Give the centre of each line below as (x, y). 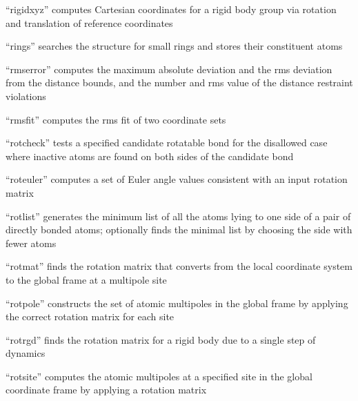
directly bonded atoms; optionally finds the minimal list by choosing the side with (179, 229)
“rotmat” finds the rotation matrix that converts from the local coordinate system (179, 266)
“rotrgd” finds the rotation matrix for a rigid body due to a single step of (161, 339)
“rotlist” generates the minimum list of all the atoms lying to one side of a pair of (178, 216)
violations (26, 96)
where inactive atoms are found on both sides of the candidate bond (150, 156)
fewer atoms (31, 243)
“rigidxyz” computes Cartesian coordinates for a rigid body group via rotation (171, 9)
